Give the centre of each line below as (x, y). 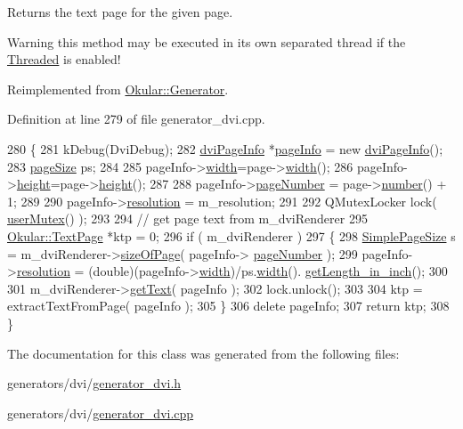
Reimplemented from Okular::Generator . (118, 89)
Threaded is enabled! (64, 59)
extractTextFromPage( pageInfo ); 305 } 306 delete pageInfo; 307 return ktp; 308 (228, 306)
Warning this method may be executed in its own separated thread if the (207, 41)
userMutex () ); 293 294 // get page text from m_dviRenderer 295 (187, 219)
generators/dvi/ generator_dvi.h (94, 383)
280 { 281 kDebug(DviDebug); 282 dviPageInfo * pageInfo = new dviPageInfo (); (225, 148)
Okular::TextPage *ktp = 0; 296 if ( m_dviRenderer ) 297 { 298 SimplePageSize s (231, 235)
